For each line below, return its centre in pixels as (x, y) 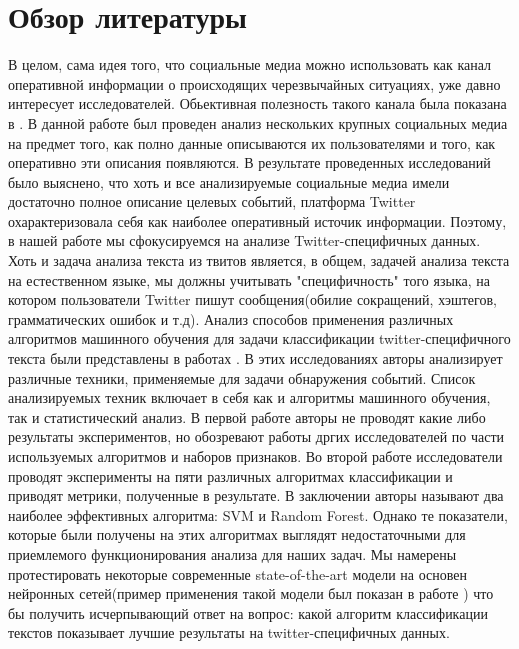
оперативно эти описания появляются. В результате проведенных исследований (249, 162)
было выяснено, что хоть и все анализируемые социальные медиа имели (229, 181)
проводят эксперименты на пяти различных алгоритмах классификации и (230, 475)
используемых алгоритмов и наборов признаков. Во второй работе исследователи (255, 456)
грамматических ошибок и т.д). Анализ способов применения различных (231, 318)
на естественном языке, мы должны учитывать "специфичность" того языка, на (249, 279)
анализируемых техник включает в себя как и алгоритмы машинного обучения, (249, 397)
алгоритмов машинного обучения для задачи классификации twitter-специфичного (259, 338)
